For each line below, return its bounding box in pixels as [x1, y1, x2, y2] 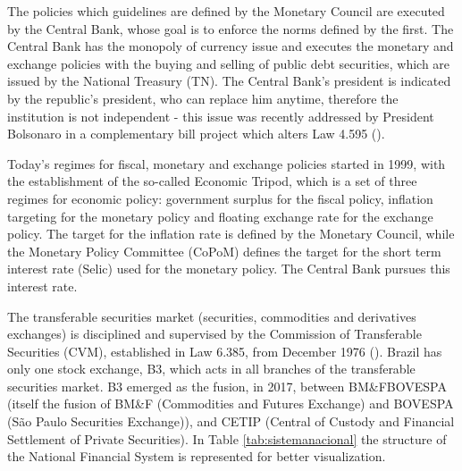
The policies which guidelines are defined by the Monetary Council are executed [7, 2, 445, 20]
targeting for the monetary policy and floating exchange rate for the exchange [7, 206, 433, 225]
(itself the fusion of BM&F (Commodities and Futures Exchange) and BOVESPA [7, 394, 454, 413]
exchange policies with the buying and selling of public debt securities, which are [7, 54, 450, 72]
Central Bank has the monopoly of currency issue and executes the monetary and [7, 37, 454, 55]
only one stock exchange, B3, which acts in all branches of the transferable [7, 359, 416, 378]
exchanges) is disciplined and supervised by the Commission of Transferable [7, 324, 422, 343]
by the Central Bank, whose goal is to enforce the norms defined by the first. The [7, 19, 454, 38]
